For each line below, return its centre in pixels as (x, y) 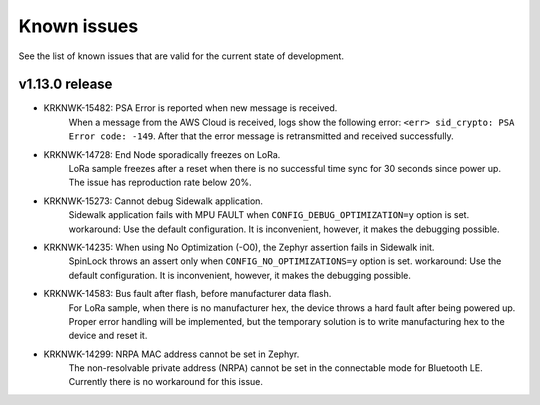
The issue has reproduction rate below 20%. (160, 182)
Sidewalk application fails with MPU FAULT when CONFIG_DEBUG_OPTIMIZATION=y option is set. (269, 215)
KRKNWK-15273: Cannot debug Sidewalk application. (153, 201)
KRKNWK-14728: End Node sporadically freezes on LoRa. (162, 154)
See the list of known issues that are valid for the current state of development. (181, 56)
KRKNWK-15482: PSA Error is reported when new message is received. (190, 108)
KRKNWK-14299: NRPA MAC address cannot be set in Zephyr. (171, 354)
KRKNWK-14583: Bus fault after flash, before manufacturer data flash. (187, 294)
